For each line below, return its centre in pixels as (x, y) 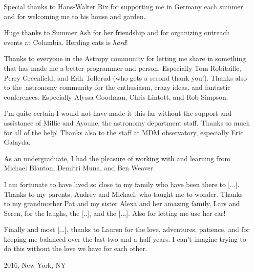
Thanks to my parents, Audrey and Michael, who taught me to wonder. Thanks (123, 194)
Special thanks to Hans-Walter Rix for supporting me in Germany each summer (124, 6)
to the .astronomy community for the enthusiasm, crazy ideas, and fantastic (117, 87)
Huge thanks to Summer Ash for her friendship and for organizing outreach (117, 32)
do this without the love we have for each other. (75, 248)
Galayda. (17, 142)
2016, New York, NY (35, 265)
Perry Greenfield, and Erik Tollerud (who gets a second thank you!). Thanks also (126, 77)
